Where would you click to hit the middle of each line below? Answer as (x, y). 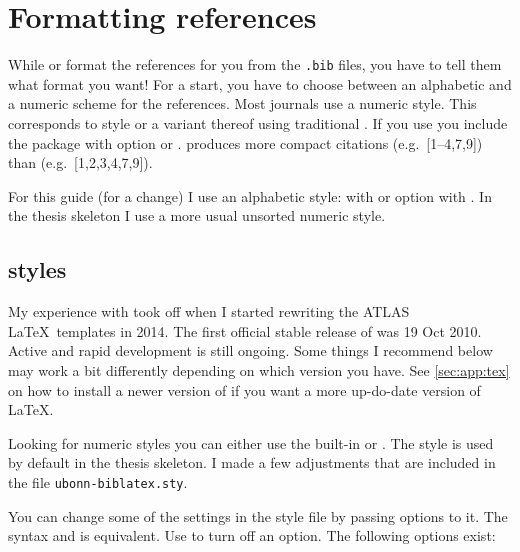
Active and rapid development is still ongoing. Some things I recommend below (250, 350)
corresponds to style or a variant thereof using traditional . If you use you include (258, 122)
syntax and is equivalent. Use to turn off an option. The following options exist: (252, 535)
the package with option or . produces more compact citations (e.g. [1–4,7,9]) (245, 142)
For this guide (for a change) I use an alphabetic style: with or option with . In (250, 195)
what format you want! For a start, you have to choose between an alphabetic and (260, 83)
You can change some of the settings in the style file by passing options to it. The (258, 515)
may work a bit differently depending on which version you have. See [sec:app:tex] (259, 369)
